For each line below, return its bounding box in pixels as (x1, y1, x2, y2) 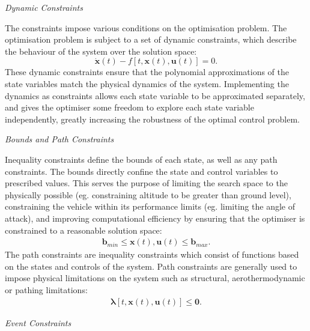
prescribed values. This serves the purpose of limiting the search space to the (5, 177, 288, 189)
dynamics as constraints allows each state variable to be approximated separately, (5, 89, 305, 102)
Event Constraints (5, 316, 71, 329)
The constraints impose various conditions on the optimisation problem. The (5, 21, 287, 34)
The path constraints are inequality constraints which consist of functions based (5, 248, 299, 261)
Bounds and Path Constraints (5, 133, 114, 145)
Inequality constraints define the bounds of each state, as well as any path (5, 153, 278, 165)
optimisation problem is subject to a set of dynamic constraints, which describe (5, 33, 297, 46)
